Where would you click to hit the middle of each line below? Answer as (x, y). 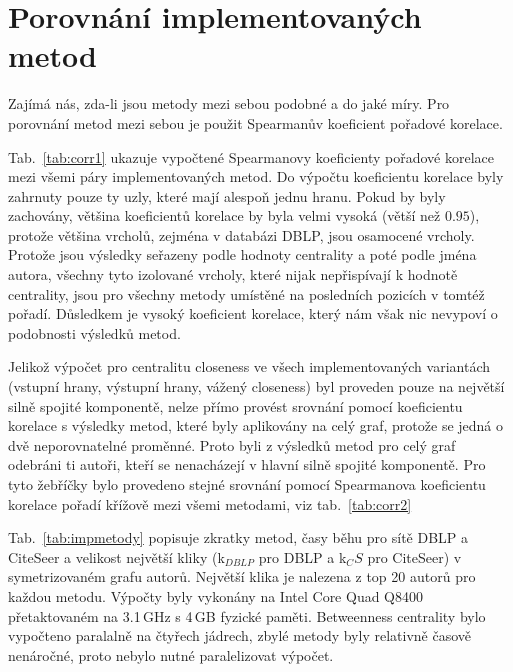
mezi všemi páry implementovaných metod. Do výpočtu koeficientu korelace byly (256, 176)
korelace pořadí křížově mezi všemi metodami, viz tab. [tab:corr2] (210, 503)
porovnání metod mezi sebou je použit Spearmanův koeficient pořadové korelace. (255, 122)
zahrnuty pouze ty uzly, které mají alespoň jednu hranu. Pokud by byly (227, 195)
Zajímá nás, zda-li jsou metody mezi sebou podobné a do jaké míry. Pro (229, 103)
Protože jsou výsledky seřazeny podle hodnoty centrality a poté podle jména (242, 254)
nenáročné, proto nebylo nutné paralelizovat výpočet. (171, 654)
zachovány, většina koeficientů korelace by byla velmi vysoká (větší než (224, 215)
